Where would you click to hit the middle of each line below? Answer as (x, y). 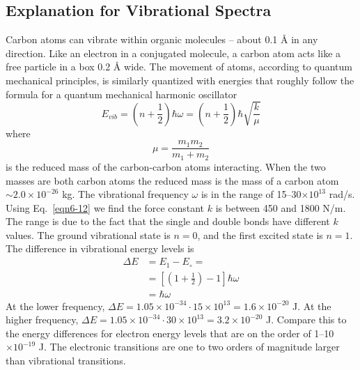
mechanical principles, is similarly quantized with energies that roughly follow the (180, 80)
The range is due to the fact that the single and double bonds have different (168, 221)
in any (305, 39)
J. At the (312, 306)
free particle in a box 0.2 (58, 67)
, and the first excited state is (260, 234)
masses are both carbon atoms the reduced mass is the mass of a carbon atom (172, 180)
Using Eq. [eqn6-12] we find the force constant (105, 207)
